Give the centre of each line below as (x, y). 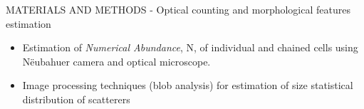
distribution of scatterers (76, 99)
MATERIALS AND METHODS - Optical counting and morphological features (178, 9)
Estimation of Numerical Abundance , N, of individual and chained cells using (190, 47)
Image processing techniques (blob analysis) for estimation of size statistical (188, 85)
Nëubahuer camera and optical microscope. (116, 61)
